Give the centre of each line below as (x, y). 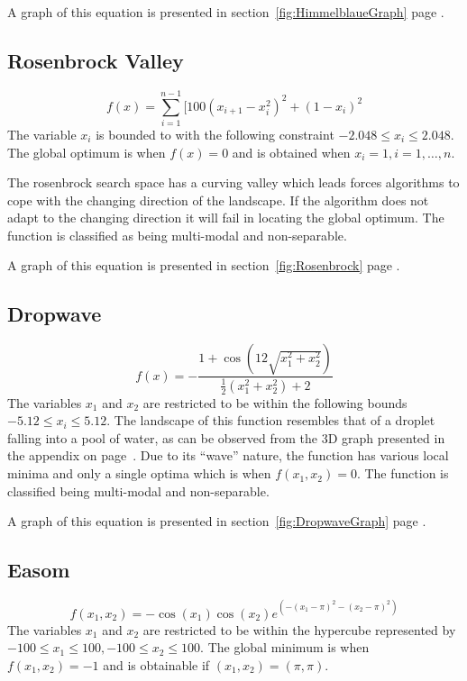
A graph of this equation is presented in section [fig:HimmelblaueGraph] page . (226, 12)
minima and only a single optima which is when (139, 473)
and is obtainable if (156, 664)
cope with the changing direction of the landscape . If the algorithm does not (218, 200)
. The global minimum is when (285, 647)
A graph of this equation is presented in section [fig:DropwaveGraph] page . (217, 521)
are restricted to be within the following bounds (275, 402)
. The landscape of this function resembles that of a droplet (271, 420)
